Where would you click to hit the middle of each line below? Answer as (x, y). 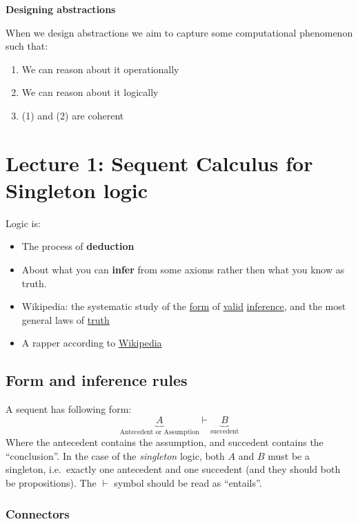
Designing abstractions (61, 9)
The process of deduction (78, 246)
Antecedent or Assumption (159, 432)
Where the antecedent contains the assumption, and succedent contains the (165, 442)
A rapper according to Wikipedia (92, 343)
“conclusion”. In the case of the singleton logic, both (115, 455)
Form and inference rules (97, 380)
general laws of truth (66, 319)
